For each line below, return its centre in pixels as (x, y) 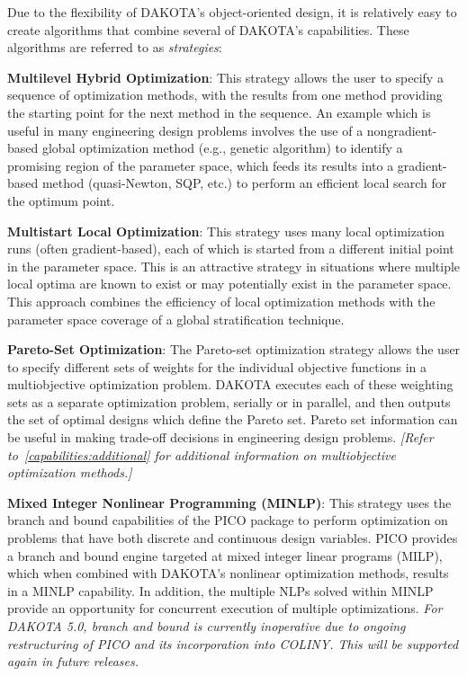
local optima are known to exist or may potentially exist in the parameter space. (229, 284)
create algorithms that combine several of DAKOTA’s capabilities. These (208, 29)
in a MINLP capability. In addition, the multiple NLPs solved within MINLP (220, 590)
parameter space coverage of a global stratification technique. (176, 319)
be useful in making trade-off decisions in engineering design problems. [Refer (220, 437)
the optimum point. (61, 200)
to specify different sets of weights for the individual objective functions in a (217, 366)
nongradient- (402, 130)
